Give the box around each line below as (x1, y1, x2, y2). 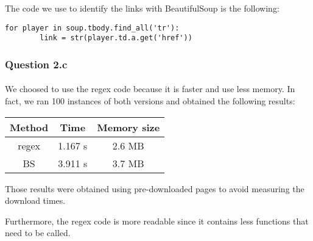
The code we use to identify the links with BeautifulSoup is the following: (5, 2, 280, 14)
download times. (5, 194, 66, 207)
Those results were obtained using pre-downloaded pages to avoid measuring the (5, 182, 304, 195)
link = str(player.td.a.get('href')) (40, 34, 192, 43)
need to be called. (5, 226, 71, 239)
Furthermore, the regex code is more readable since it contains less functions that (5, 214, 309, 227)
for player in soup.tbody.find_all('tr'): (5, 23, 180, 32)
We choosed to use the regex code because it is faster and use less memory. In (5, 82, 295, 95)
